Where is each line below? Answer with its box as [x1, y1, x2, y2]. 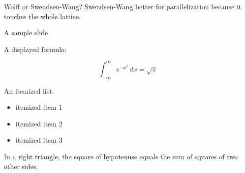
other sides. [4, 161, 38, 171]
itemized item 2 [15, 118, 62, 128]
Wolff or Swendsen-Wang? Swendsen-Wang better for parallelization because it [4, 1, 242, 11]
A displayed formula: [4, 44, 66, 54]
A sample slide [4, 27, 48, 38]
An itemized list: [4, 85, 54, 96]
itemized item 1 [15, 102, 62, 112]
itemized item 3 [15, 135, 62, 145]
